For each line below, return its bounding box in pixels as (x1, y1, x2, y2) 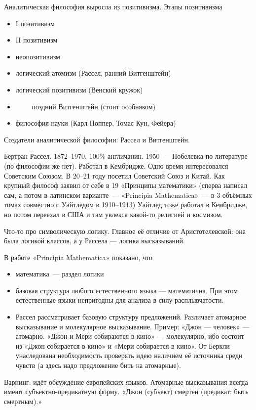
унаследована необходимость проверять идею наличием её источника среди (15, 350, 243, 361)
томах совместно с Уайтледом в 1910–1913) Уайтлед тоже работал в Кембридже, (4, 199, 247, 210)
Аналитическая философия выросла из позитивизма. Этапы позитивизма (4, 1, 222, 11)
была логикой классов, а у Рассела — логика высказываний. (4, 235, 185, 246)
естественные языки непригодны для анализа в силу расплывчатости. (15, 295, 224, 305)
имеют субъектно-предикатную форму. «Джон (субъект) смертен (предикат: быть (4, 386, 249, 397)
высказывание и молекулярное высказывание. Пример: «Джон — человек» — (15, 321, 250, 331)
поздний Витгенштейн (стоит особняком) (32, 101, 156, 111)
